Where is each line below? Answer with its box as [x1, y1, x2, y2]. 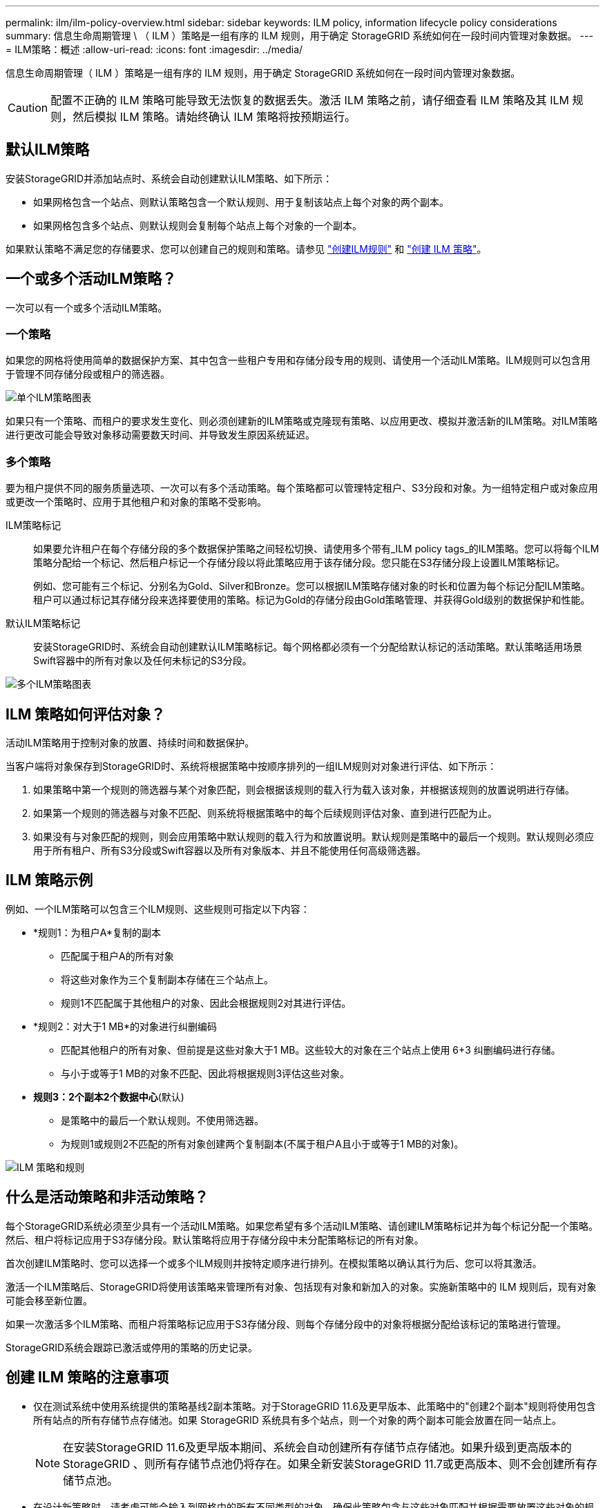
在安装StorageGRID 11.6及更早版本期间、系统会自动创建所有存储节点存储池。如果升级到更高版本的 [63, 1440, 572, 1454]
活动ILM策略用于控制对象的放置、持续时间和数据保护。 [6, 737, 255, 749]
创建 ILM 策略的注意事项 [6, 1369, 169, 1386]
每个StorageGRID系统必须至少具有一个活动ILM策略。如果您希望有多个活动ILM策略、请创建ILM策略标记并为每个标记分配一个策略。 [6, 1219, 598, 1232]
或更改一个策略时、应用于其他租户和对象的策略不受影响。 [6, 496, 267, 508]
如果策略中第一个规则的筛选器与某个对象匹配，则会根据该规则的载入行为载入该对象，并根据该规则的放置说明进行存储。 [33, 784, 575, 796]
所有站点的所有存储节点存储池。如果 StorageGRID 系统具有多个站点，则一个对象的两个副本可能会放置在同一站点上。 [33, 1413, 561, 1426]
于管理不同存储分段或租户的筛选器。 [6, 368, 170, 380]
